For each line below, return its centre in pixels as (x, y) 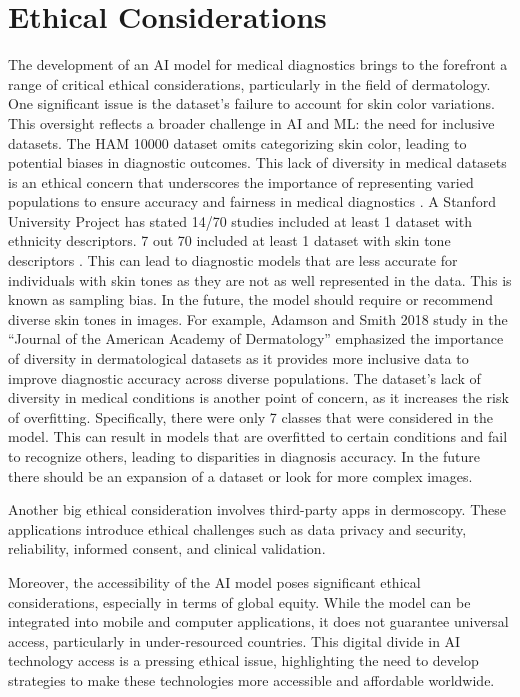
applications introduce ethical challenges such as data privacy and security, (237, 528)
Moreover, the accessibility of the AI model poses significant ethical (214, 581)
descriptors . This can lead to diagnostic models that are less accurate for (233, 260)
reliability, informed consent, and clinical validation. (167, 548)
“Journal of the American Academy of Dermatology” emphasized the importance (256, 338)
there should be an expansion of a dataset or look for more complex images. (240, 475)
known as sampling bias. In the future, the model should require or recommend (251, 299)
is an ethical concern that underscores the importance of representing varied (241, 181)
